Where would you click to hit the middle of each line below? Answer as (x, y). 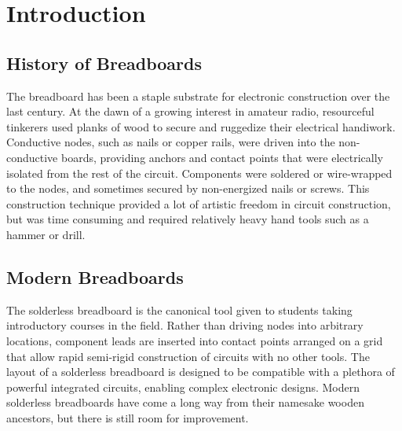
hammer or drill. (46, 234)
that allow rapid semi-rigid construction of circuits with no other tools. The (188, 356)
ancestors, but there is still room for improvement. (128, 417)
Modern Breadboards (95, 276)
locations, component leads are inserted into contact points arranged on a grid (195, 340)
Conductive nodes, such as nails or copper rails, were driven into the (171, 142)
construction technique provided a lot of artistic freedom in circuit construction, (199, 203)
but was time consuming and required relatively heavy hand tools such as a (188, 219)
